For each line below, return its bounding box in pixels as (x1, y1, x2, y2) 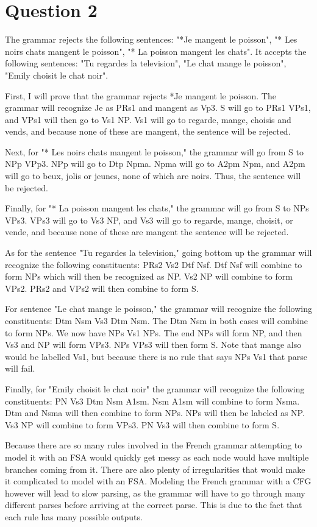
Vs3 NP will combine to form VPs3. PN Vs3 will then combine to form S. (5, 418, 280, 431)
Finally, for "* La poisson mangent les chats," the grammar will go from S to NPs (5, 202, 309, 214)
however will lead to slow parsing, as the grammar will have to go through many (5, 486, 305, 499)
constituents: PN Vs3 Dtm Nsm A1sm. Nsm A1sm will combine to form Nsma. (5, 394, 300, 407)
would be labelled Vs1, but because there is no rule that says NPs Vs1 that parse (5, 350, 307, 363)
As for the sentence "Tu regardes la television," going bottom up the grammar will (5, 246, 312, 259)
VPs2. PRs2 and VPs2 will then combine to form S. (5, 281, 199, 294)
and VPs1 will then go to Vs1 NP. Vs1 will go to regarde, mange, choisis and (5, 113, 291, 126)
